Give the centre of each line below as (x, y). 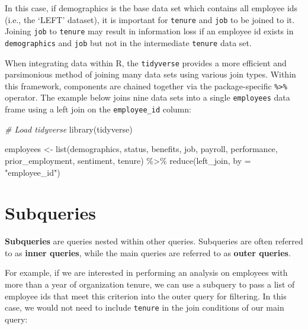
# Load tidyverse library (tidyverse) (69, 129)
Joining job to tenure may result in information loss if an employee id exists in (149, 31)
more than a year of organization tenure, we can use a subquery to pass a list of (150, 284)
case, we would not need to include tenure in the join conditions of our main (145, 307)
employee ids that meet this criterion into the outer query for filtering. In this (146, 296)
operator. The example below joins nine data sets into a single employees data (147, 97)
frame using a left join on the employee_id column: (98, 109)
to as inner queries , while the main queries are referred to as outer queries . (148, 252)
